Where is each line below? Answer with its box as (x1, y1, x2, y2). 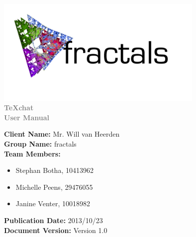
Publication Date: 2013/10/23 (4, 215, 103, 226)
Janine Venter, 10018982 (15, 198, 90, 209)
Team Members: (4, 148, 61, 158)
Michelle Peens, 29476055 (15, 181, 93, 192)
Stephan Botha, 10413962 (15, 165, 94, 175)
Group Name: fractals (4, 139, 77, 149)
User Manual (4, 112, 49, 122)
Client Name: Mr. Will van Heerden (4, 129, 120, 139)
